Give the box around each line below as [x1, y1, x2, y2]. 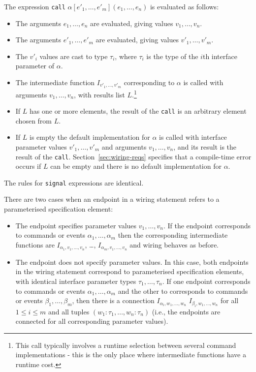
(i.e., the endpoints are [152, 306, 221, 316]
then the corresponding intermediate [118, 230, 228, 240]
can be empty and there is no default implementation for [50, 161, 222, 171]
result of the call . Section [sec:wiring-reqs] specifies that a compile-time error [15, 151, 252, 161]
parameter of [15, 61, 55, 71]
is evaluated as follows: [150, 1, 219, 11]
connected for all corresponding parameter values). [15, 316, 168, 326]
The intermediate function [15, 77, 95, 88]
